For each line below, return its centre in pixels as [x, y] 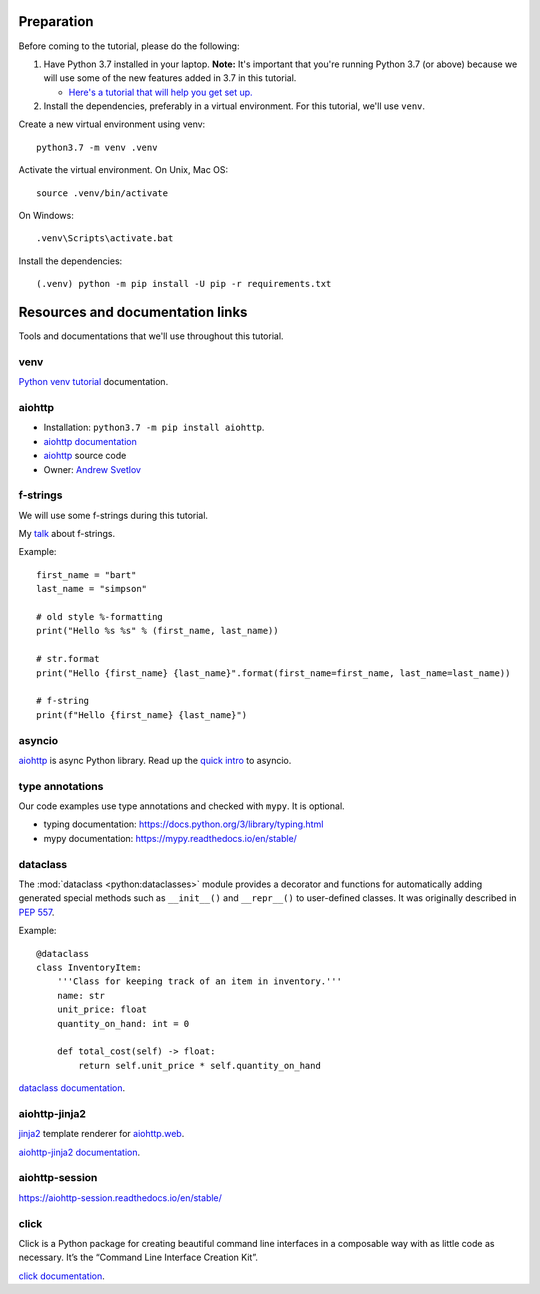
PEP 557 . [36, 912]
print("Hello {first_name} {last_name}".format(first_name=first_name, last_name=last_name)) [273, 673]
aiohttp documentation [90, 441]
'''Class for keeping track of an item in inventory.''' [199, 981]
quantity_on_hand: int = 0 [123, 1023]
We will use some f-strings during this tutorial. [113, 515]
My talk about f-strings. [66, 534]
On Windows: [46, 216]
